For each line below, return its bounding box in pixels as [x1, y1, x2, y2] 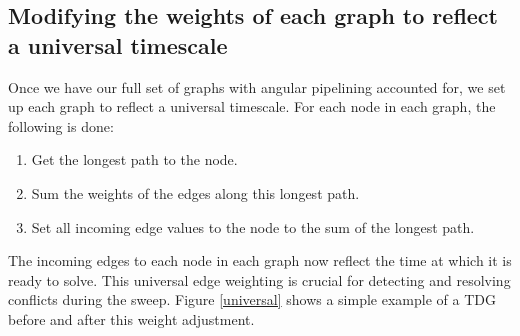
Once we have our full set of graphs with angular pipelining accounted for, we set [8, 76, 506, 97]
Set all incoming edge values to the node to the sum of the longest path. [31, 216, 475, 237]
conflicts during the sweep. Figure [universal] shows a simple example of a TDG [8, 289, 496, 310]
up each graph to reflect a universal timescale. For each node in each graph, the [8, 96, 496, 117]
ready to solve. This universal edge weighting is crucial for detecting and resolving [8, 269, 511, 290]
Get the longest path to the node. [31, 149, 238, 170]
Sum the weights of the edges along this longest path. [31, 182, 360, 203]
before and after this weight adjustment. [8, 308, 255, 329]
